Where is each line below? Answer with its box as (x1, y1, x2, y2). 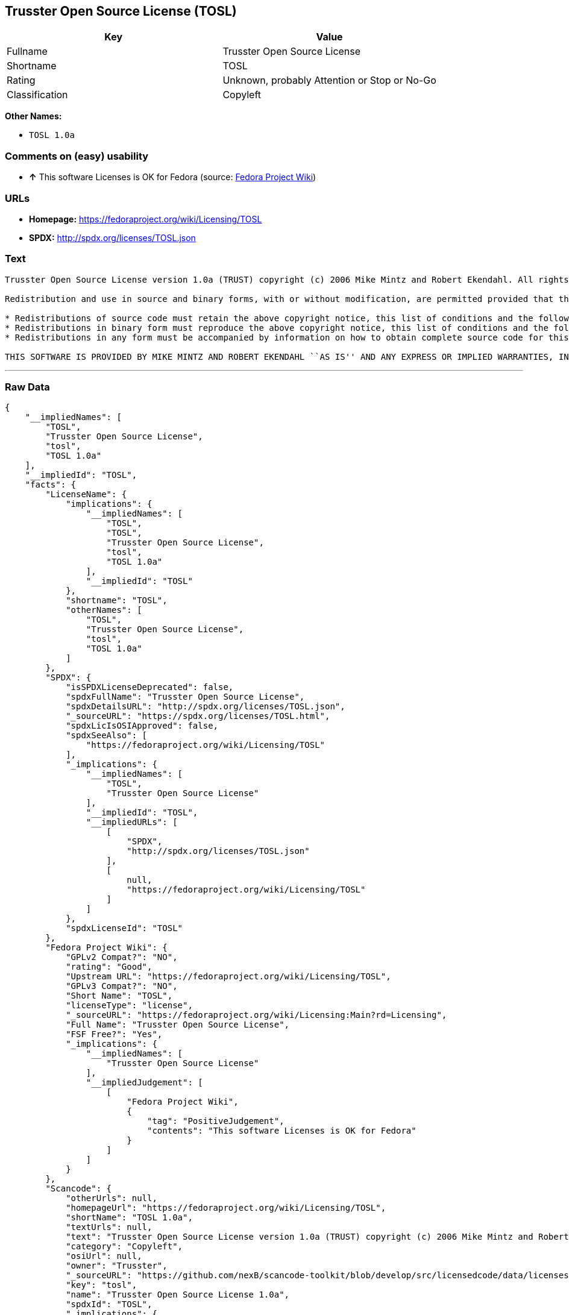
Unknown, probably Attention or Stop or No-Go (222, 74, 436, 87)
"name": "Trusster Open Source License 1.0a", (66, 1290, 290, 1300)
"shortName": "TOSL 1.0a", (66, 1213, 193, 1223)
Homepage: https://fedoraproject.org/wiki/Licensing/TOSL (29, 213, 262, 224)
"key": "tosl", (66, 1280, 137, 1290)
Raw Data (5, 381, 50, 394)
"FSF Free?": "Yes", (66, 1029, 163, 1040)
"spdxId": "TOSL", (66, 1299, 152, 1310)
